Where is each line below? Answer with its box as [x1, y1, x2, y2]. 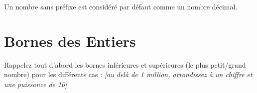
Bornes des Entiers [4, 30, 136, 51]
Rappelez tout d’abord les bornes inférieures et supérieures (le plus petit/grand [4, 59, 246, 70]
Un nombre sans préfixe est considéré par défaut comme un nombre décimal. [4, 1, 238, 11]
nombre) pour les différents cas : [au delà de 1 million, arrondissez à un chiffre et [4, 69, 253, 80]
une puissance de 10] [4, 79, 67, 89]
